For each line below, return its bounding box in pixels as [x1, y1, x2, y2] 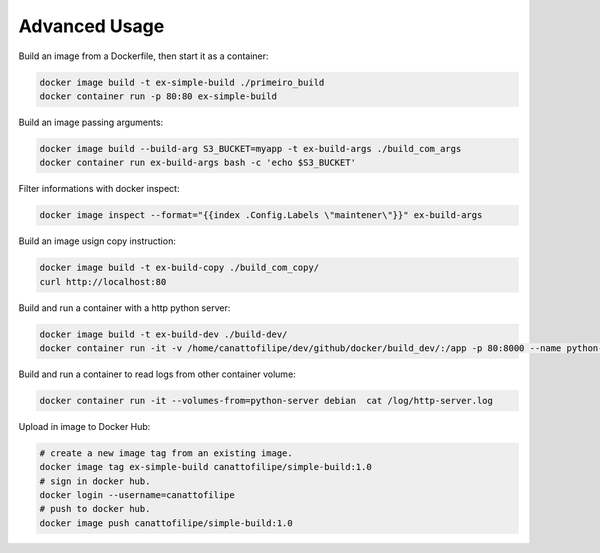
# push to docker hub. [39, 503, 151, 515]
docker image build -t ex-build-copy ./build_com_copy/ [39, 262, 320, 274]
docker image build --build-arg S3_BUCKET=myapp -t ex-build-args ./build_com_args [39, 143, 462, 154]
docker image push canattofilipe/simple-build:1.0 [39, 517, 294, 529]
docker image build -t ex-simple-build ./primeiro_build [39, 76, 325, 88]
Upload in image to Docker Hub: [18, 420, 151, 432]
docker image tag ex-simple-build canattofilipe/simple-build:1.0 [39, 461, 372, 473]
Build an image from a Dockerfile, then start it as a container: [18, 50, 269, 62]
